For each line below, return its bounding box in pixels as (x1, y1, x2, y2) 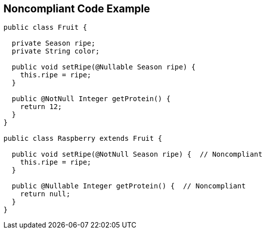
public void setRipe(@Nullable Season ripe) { (11, 63, 196, 71)
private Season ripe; (11, 39, 96, 48)
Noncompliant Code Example (3, 2, 150, 15)
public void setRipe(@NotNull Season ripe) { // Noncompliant (11, 150, 263, 159)
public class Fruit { (3, 23, 87, 32)
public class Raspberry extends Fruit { (3, 134, 162, 143)
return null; (20, 190, 70, 198)
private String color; (11, 47, 100, 56)
